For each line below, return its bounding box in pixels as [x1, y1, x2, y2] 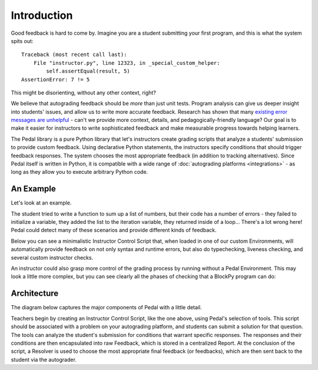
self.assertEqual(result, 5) [46, 68, 131, 75]
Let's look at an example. [11, 199, 72, 206]
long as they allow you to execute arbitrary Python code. [11, 169, 148, 176]
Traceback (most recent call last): [21, 51, 127, 58]
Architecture [11, 289, 59, 299]
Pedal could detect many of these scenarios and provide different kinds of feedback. [11, 227, 217, 234]
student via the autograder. [11, 356, 77, 363]
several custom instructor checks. [11, 254, 94, 261]
